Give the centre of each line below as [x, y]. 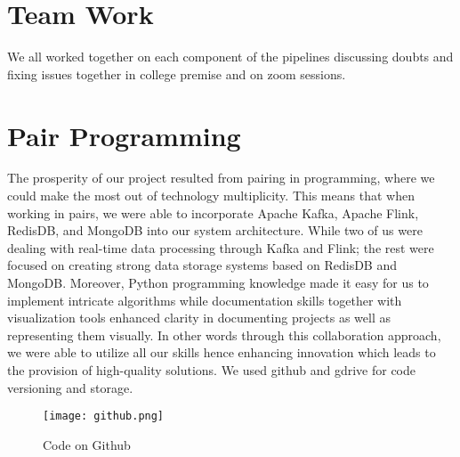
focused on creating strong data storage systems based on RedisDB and [202, 265]
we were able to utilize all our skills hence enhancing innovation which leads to [222, 352]
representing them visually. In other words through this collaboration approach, [224, 335]
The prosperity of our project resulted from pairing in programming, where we [221, 178]
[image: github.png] [104, 416]
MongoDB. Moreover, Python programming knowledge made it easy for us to [218, 282]
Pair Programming [124, 135]
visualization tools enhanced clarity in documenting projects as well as [199, 318]
